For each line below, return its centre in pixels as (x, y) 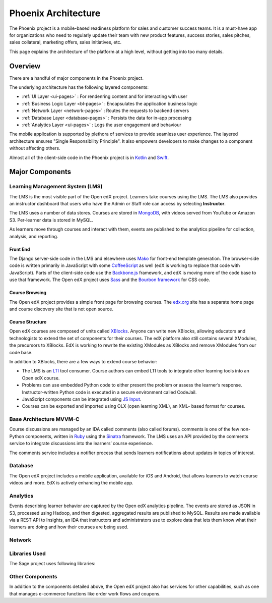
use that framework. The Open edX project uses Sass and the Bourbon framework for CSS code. (110, 280)
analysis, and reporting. (34, 236)
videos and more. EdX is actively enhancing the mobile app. (71, 483)
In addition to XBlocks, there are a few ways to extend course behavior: (83, 361)
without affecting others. (35, 148)
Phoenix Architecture (55, 13)
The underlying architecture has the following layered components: (79, 87)
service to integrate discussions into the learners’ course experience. (81, 444)
